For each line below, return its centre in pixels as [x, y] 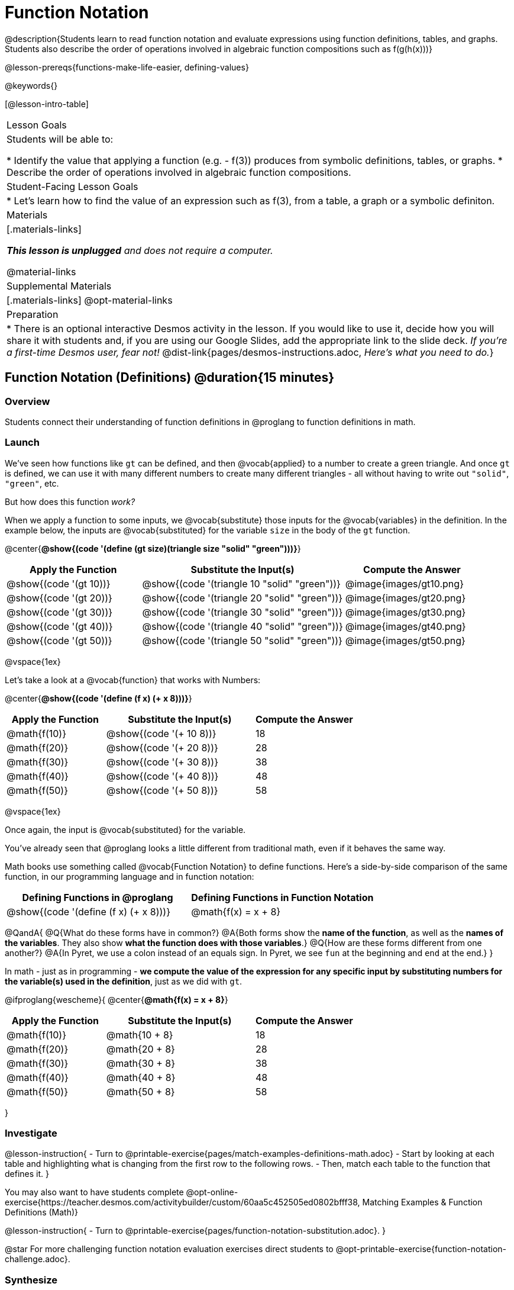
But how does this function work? [70, 501]
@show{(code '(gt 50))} [59, 640]
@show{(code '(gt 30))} [60, 612]
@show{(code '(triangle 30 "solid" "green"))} [243, 612]
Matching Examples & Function [422, 1202]
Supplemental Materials [59, 286]
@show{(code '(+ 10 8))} [161, 733]
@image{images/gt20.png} [405, 598]
